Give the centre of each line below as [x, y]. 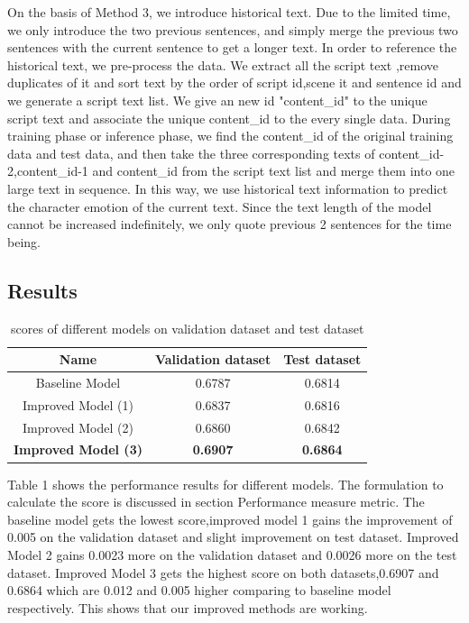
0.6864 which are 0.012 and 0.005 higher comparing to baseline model [199, 590]
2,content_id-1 [48, 171]
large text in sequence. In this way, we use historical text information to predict [228, 188]
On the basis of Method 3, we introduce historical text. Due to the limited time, [229, 12]
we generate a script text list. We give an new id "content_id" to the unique [217, 100]
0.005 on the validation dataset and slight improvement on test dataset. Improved [233, 537]
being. [24, 241]
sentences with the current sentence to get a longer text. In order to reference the [232, 47]
